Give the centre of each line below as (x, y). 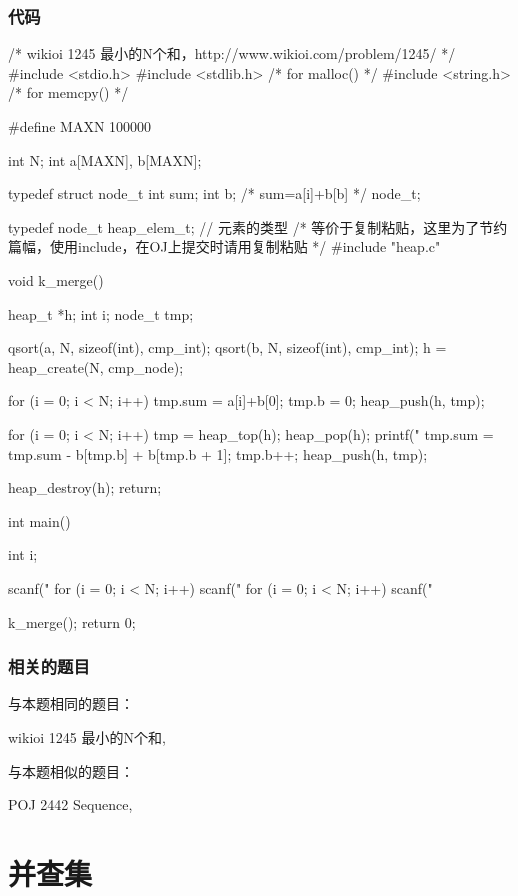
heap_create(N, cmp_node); (96, 366)
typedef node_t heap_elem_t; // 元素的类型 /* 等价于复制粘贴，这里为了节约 (258, 226)
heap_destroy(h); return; (85, 487)
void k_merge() (56, 279)
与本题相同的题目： (71, 703)
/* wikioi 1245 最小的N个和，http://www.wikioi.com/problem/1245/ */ (232, 53)
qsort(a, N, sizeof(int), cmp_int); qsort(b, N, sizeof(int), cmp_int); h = (227, 347)
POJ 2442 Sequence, (70, 804)
